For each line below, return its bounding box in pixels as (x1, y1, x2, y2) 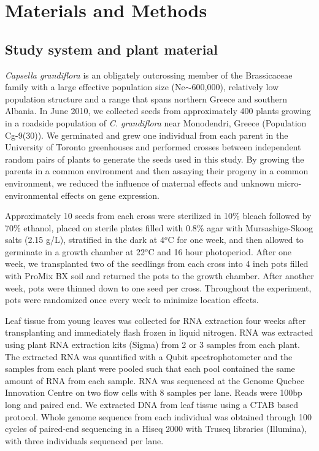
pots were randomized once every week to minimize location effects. (5, 293, 259, 306)
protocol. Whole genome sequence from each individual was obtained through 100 (5, 410, 312, 423)
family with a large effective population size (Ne (5, 80, 185, 93)
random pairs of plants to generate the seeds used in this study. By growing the (5, 152, 304, 165)
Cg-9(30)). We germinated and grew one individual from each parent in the (5, 128, 288, 141)
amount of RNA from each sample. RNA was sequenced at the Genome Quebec (5, 374, 304, 387)
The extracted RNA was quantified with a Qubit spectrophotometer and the (5, 350, 293, 363)
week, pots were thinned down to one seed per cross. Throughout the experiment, (5, 281, 312, 294)
